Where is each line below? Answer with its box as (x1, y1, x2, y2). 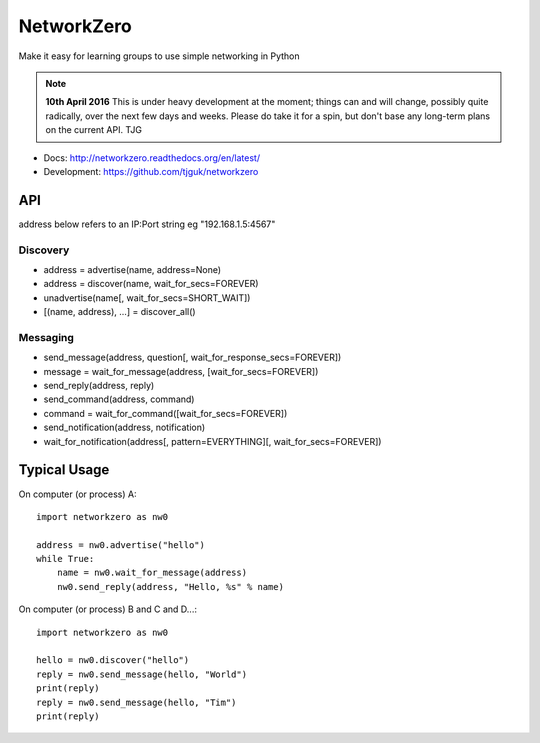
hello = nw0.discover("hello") (36, 655, 190, 666)
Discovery (18, 243, 70, 257)
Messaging (18, 330, 75, 344)
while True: (36, 553, 95, 565)
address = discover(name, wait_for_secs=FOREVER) (43, 278, 259, 290)
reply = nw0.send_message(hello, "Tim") (36, 696, 237, 708)
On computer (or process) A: (18, 488, 137, 500)
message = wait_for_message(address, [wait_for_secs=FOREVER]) (43, 365, 319, 377)
